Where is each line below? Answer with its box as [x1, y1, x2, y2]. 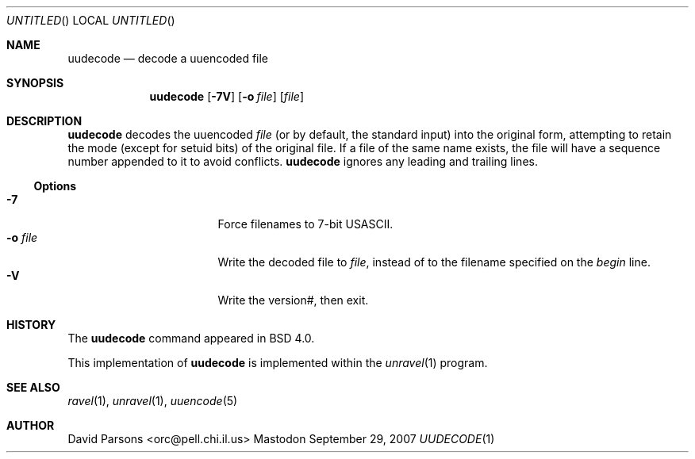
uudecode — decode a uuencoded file [67, 52, 269, 65]
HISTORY [6, 318, 56, 331]
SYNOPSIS [6, 76, 64, 90]
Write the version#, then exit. [217, 293, 369, 307]
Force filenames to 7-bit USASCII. [217, 217, 394, 231]
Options [33, 179, 77, 193]
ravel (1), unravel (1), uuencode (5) [67, 394, 238, 407]
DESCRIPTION [6, 114, 83, 128]
